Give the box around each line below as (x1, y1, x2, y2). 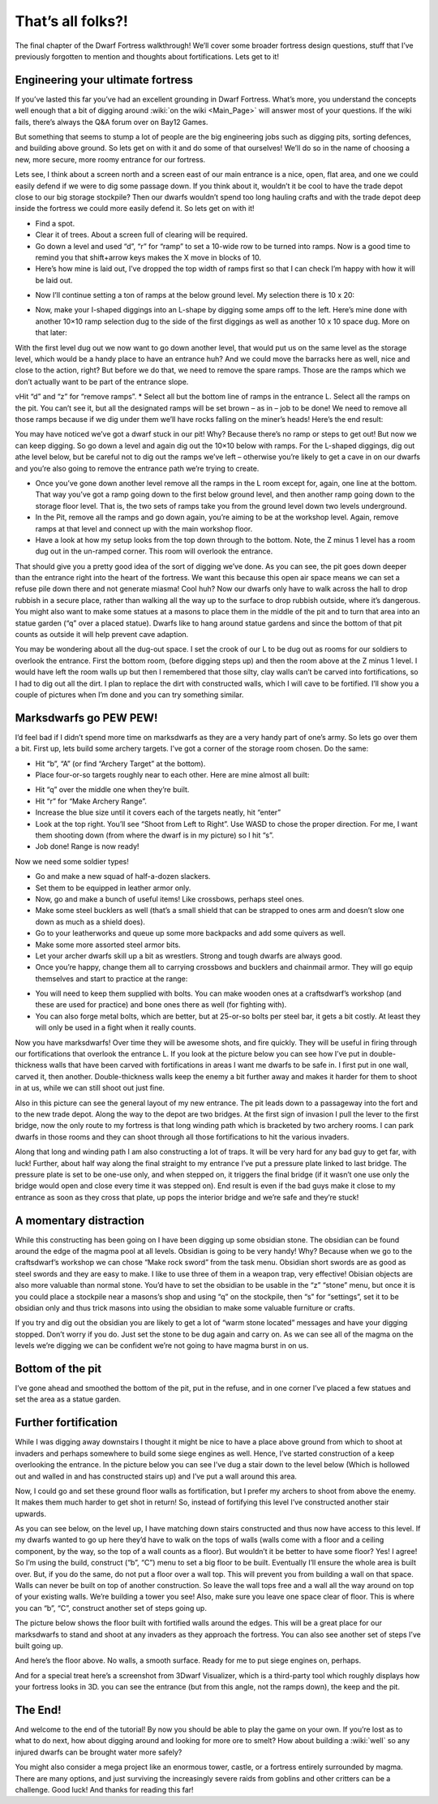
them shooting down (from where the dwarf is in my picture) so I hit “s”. (35, 830, 275, 840)
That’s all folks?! (15, 12, 129, 30)
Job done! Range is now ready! (35, 842, 140, 851)
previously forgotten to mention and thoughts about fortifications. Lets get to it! (15, 51, 280, 61)
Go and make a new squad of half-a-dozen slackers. (35, 872, 211, 881)
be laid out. (35, 275, 73, 285)
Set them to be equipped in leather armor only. (35, 883, 191, 893)
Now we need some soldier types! (15, 856, 130, 866)
